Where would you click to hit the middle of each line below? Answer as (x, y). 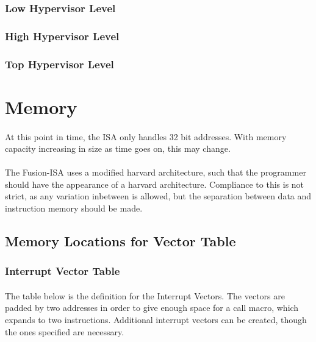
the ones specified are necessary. (65, 331)
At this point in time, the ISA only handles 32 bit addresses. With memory (146, 136)
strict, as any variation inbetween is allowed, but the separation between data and (158, 196)
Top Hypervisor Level (59, 64)
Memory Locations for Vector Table (120, 241)
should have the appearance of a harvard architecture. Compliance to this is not (155, 184)
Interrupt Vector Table (63, 271)
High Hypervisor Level (62, 36)
